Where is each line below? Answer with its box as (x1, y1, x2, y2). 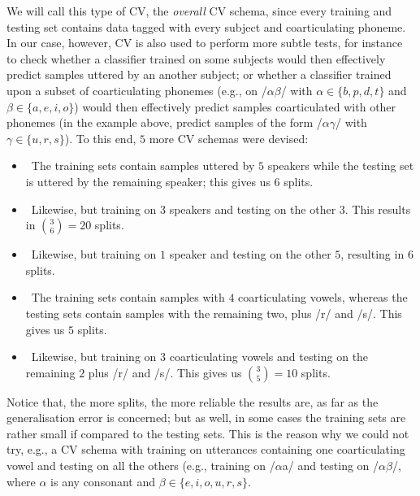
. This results (344, 200, 411, 217)
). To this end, (64, 129, 136, 146)
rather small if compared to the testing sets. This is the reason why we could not (6, 424, 409, 442)
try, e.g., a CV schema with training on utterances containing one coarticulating (6, 441, 405, 458)
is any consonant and (50, 472, 155, 489)
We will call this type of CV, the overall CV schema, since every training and (6, 2, 392, 19)
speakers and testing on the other (169, 200, 336, 217)
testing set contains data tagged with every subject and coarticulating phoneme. (6, 18, 406, 35)
